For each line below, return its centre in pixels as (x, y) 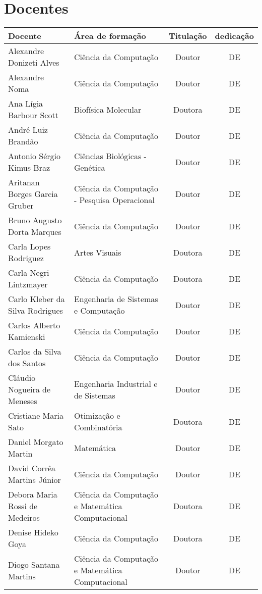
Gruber (21, 206)
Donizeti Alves (34, 63)
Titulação (188, 36)
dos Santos (27, 363)
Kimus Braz (29, 168)
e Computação (99, 311)
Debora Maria (33, 494)
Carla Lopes (29, 246)
